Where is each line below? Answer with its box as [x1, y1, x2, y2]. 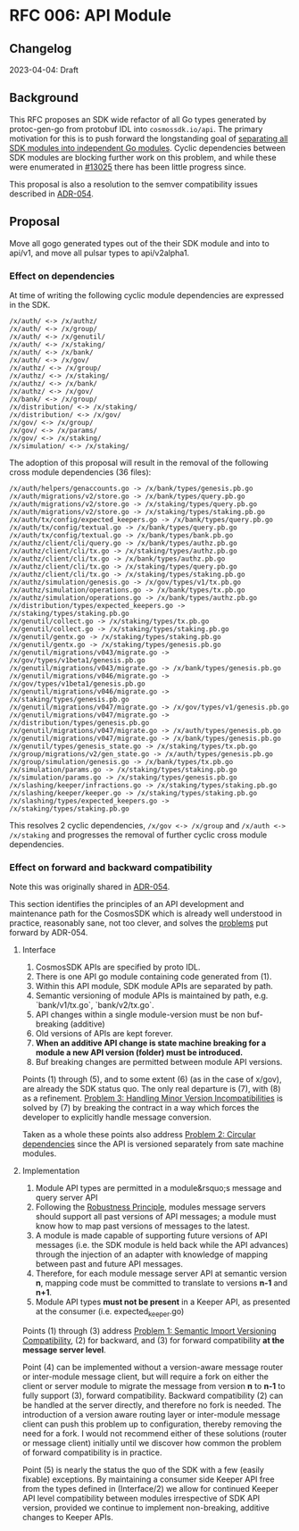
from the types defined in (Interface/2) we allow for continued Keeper [21, 1484, 278, 1494]
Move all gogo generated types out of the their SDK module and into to [9, 237, 270, 248]
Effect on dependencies [9, 270, 115, 282]
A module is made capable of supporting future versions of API [35, 1230, 268, 1241]
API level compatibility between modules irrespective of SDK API [21, 1493, 261, 1504]
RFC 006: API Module [9, 5, 172, 26]
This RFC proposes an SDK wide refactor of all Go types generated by [9, 113, 267, 125]
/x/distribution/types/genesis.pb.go [9, 718, 150, 728]
